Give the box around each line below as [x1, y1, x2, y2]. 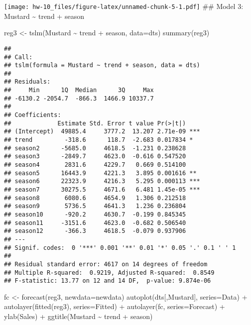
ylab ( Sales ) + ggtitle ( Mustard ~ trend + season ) [4, 311, 153, 322]
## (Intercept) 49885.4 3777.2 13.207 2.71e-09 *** [4, 128, 200, 135]
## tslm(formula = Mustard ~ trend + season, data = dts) [4, 62, 200, 69]
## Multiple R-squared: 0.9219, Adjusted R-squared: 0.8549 [4, 269, 215, 276]
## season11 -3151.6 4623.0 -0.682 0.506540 [4, 219, 186, 226]
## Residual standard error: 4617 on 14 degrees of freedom [4, 260, 208, 268]
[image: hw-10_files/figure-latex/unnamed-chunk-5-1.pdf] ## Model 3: [4, 1, 244, 11]
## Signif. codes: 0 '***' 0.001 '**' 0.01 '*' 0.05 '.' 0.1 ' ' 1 [4, 244, 236, 251]
